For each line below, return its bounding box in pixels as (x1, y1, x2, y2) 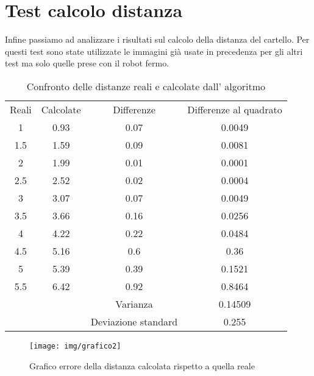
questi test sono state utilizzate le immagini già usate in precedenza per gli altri (5, 44, 303, 57)
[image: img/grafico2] (29, 341, 121, 350)
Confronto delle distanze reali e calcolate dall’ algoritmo (26, 79, 266, 93)
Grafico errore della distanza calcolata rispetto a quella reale (29, 359, 255, 372)
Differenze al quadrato (187, 102, 282, 116)
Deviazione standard (90, 314, 178, 328)
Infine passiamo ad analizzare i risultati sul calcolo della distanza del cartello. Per (5, 33, 310, 46)
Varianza (115, 296, 153, 311)
